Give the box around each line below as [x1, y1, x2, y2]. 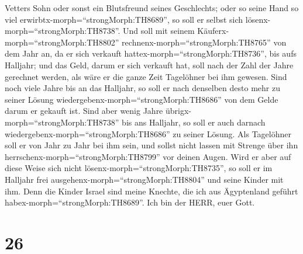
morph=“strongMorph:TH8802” [5, 36, 119, 48]
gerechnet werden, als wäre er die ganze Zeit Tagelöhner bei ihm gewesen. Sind [5, 70, 287, 82]
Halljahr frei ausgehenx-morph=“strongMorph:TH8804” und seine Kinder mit [5, 173, 284, 185]
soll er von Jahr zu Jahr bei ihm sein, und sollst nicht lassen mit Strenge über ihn [5, 139, 298, 151]
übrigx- [166, 105, 192, 117]
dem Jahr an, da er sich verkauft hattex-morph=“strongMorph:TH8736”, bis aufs [5, 47, 297, 60]
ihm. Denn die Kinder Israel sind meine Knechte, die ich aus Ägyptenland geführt [5, 185, 298, 197]
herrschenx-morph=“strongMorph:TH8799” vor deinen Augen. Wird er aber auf [5, 150, 291, 162]
